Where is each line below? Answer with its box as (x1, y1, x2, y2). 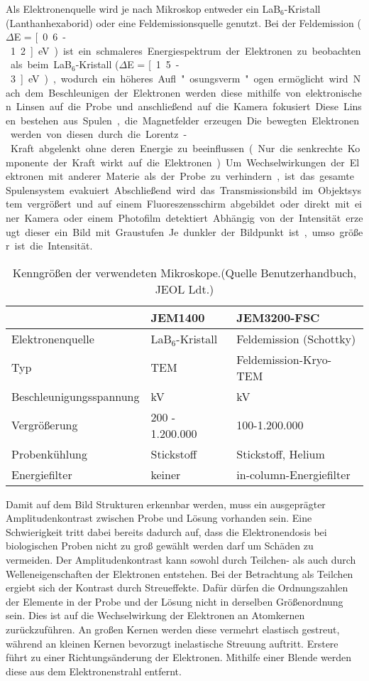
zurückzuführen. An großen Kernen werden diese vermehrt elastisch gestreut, (6, 622, 340, 637)
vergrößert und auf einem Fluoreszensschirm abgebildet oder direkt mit (27, 196, 350, 211)
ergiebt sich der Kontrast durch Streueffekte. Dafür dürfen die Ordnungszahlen (6, 580, 348, 595)
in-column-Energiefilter (236, 466, 351, 483)
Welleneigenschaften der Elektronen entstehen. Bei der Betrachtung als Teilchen (6, 566, 353, 581)
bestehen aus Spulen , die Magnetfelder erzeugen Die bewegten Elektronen (20, 112, 360, 127)
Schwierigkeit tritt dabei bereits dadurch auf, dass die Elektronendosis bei (6, 524, 327, 539)
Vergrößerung (11, 417, 78, 434)
